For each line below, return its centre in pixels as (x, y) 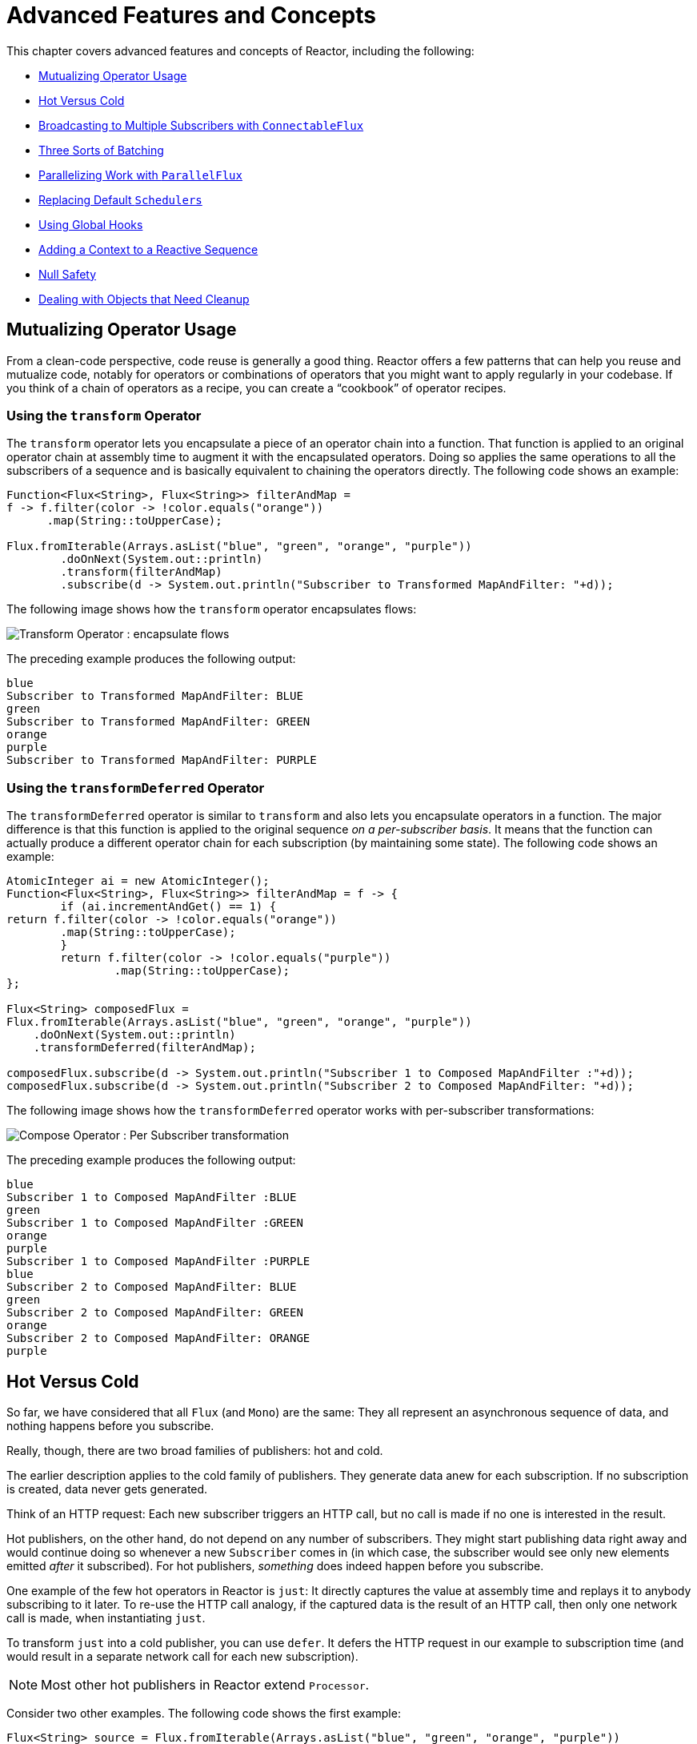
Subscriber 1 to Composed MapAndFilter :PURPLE (158, 1262)
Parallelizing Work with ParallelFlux (140, 175)
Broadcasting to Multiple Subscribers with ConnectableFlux (201, 125)
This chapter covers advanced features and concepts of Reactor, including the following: (240, 50)
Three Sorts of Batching (101, 150)
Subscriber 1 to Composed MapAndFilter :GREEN (155, 1223)
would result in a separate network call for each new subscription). (182, 1656)
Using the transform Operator (104, 415)
